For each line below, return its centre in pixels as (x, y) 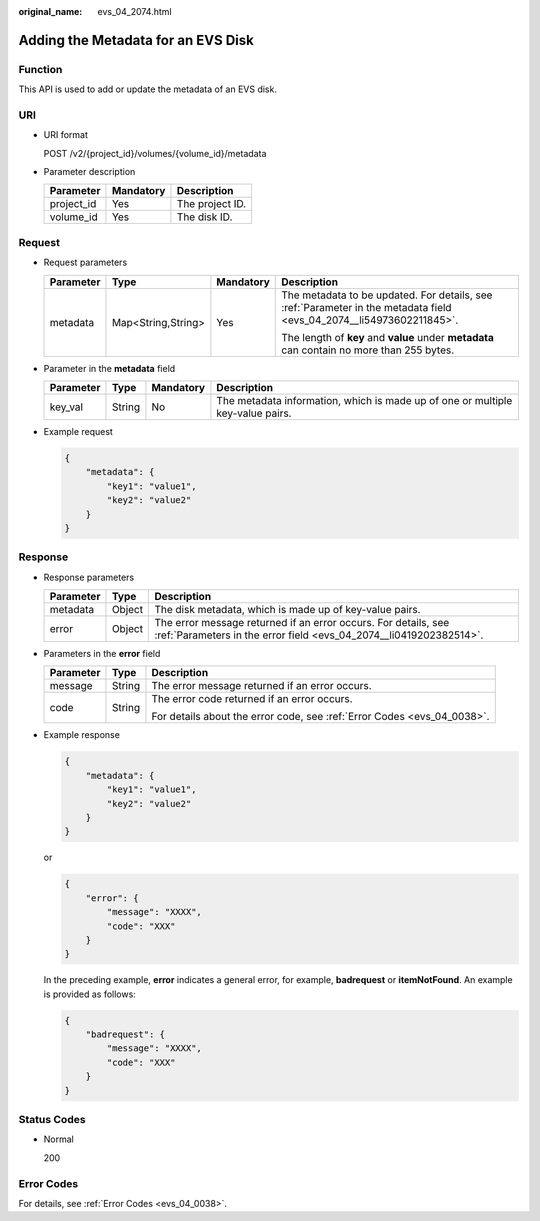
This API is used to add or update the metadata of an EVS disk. (147, 89)
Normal (58, 1139)
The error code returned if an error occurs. (252, 699)
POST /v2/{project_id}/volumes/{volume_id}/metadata (155, 153)
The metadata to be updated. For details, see (387, 295)
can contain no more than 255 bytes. (368, 350)
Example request (78, 431)
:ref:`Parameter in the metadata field (366, 307)
